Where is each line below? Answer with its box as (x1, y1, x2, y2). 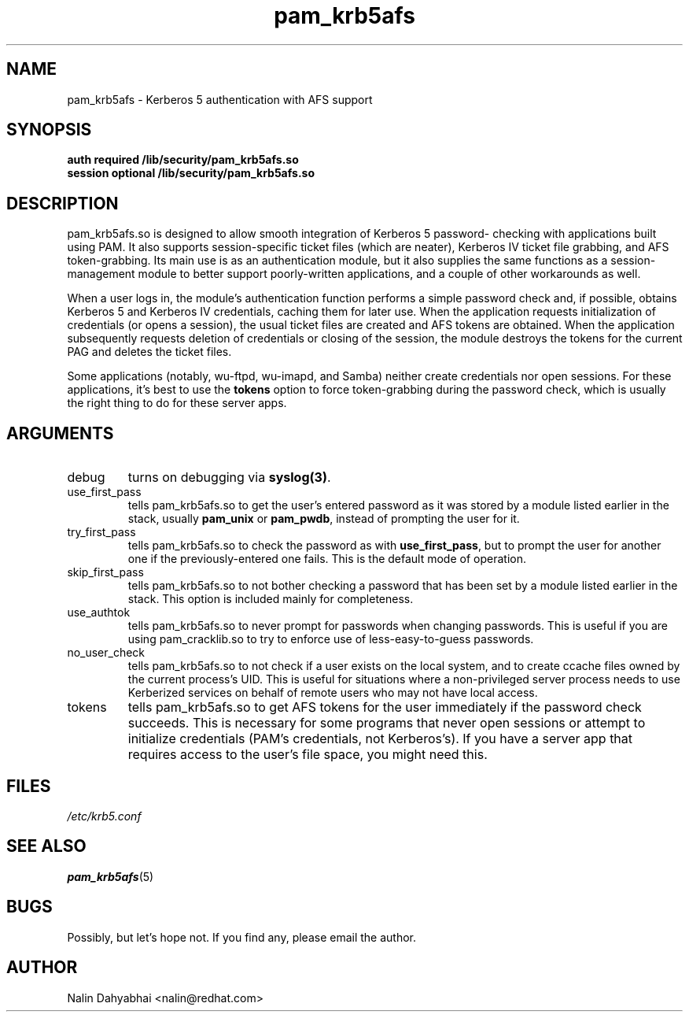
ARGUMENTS (6, 423, 114, 443)
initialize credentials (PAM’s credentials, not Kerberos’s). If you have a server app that (127, 731, 633, 747)
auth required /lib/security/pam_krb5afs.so (67, 153, 299, 167)
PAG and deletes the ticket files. (67, 345, 232, 359)
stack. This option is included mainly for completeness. (127, 592, 414, 606)
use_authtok (67, 605, 131, 620)
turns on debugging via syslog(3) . (127, 469, 331, 486)
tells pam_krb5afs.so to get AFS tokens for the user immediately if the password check (127, 699, 642, 716)
